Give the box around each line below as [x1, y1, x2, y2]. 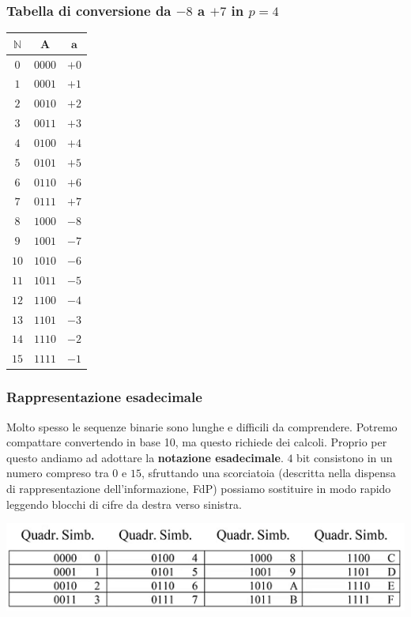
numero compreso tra [6, 465, 109, 481]
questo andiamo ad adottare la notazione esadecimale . [6, 449, 284, 465]
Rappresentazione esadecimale [6, 387, 202, 407]
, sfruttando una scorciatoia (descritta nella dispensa [141, 465, 396, 481]
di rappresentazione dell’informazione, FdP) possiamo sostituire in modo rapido [6, 480, 391, 496]
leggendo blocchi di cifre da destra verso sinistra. [6, 495, 242, 512]
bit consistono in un [296, 449, 393, 465]
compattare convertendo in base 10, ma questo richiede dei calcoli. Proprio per [6, 434, 387, 450]
